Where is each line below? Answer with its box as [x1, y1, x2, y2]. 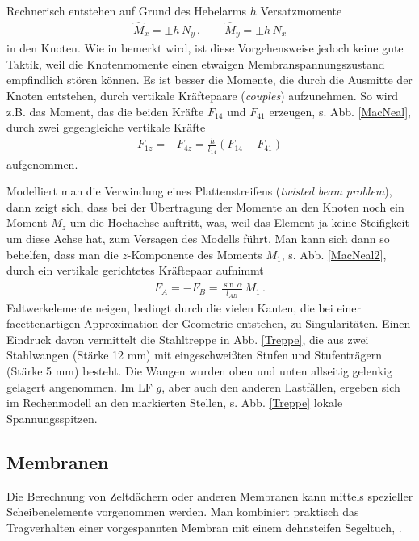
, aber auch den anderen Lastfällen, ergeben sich [161, 378, 400, 395]
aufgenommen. [6, 155, 78, 172]
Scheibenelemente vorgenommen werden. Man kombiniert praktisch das [6, 503, 359, 520]
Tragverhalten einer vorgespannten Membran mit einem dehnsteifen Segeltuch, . [6, 518, 402, 535]
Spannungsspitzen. [6, 409, 98, 426]
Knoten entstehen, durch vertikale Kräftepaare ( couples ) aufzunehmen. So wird [6, 87, 399, 104]
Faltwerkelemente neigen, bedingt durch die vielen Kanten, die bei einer [6, 299, 361, 316]
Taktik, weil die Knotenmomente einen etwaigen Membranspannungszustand [6, 55, 385, 72]
